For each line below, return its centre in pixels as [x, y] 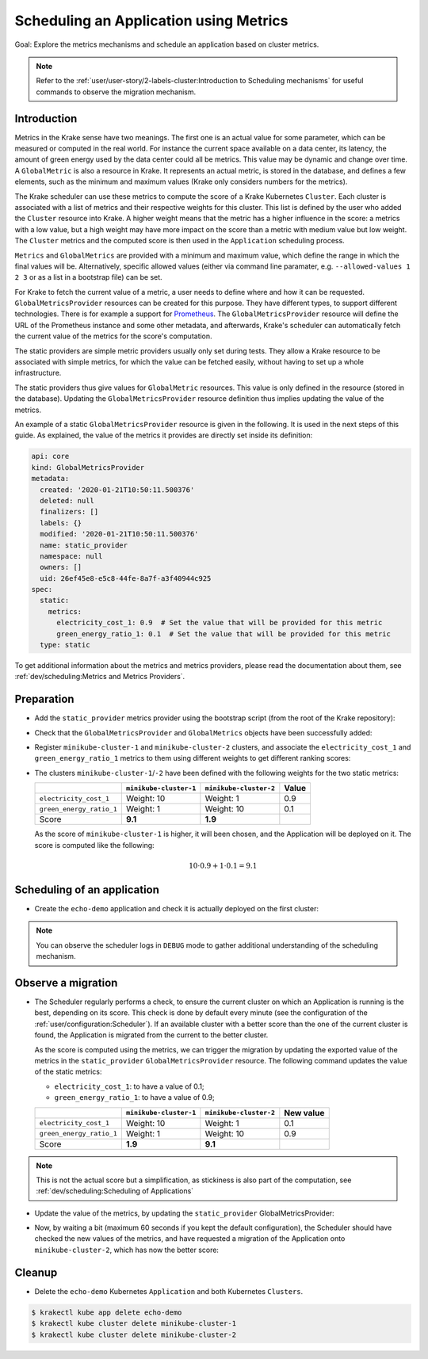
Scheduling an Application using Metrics [151, 21]
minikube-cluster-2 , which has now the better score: [127, 1250]
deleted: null [67, 500]
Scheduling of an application [87, 889]
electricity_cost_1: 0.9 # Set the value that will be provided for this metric [220, 623]
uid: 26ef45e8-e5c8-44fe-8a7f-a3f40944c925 [126, 578]
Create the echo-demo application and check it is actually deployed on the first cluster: [177, 908]
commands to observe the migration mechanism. [116, 92]
